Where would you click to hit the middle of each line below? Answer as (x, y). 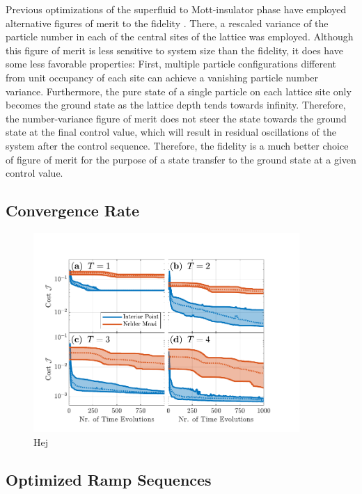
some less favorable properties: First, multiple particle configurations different (171, 64)
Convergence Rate (73, 210)
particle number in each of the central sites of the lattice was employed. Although (180, 37)
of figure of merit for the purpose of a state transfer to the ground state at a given (181, 159)
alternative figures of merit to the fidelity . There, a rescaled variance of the (167, 23)
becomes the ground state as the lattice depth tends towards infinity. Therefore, (176, 105)
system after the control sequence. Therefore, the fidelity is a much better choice (177, 145)
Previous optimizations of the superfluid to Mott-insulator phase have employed (176, 9)
